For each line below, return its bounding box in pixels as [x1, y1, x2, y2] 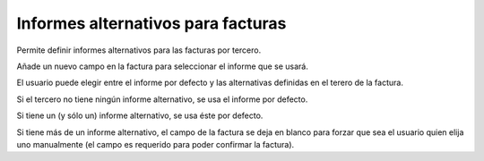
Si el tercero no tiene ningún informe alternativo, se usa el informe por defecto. [16, 94, 308, 105]
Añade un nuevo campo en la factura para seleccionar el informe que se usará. [16, 61, 308, 72]
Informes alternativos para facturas [16, 13, 287, 33]
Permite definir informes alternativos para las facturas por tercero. [16, 45, 262, 55]
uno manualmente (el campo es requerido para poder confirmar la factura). [16, 139, 295, 149]
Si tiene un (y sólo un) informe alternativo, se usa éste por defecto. [16, 110, 264, 121]
